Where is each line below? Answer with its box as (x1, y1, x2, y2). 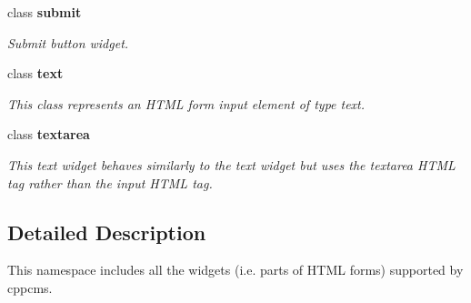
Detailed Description (7, 217, 206, 246)
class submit (7, 3, 82, 21)
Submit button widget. (7, 33, 129, 52)
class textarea (7, 125, 90, 144)
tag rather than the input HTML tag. (7, 173, 213, 192)
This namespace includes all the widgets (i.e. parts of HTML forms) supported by (7, 260, 464, 279)
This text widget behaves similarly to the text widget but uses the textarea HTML (7, 155, 456, 174)
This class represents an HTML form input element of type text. (7, 94, 366, 113)
